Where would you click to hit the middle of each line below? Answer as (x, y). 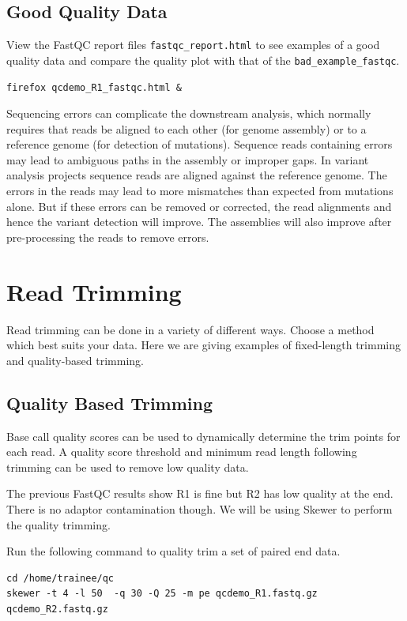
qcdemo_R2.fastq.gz (57, 609)
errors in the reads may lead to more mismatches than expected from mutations (200, 191)
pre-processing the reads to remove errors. (108, 237)
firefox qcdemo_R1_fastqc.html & (94, 87)
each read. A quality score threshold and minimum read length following (182, 452)
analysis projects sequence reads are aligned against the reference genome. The (197, 175)
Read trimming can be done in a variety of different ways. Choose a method (190, 329)
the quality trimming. (58, 524)
